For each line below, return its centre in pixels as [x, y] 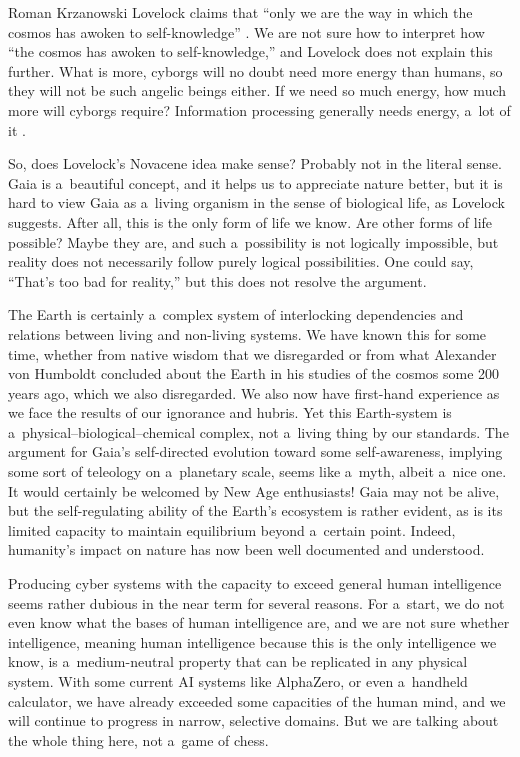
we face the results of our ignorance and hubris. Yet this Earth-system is [230, 412]
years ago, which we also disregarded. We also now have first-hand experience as [254, 392]
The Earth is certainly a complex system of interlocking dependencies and [236, 314]
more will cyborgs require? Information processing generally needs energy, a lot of [259, 109]
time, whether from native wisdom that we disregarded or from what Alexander [252, 353]
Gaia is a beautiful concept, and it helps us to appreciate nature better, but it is [255, 182]
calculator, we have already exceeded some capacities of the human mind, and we [257, 700]
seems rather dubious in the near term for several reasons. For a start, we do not [256, 602]
